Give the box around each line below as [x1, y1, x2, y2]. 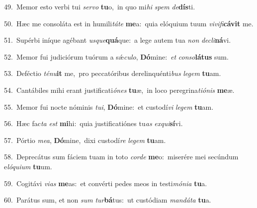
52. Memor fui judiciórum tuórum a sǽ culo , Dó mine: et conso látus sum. [4, 51, 229, 62]
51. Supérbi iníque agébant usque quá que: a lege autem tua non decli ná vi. [4, 35, 231, 45]
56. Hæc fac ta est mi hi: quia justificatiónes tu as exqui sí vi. [4, 118, 183, 129]
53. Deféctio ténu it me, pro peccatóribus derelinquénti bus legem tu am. [4, 68, 221, 78]
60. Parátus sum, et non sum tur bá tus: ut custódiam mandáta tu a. [4, 195, 211, 205]
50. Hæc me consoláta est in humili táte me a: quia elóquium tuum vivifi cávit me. [4, 18, 254, 28]
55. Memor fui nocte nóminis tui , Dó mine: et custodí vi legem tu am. [4, 101, 214, 112]
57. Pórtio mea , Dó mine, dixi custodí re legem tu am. [4, 135, 166, 145]
